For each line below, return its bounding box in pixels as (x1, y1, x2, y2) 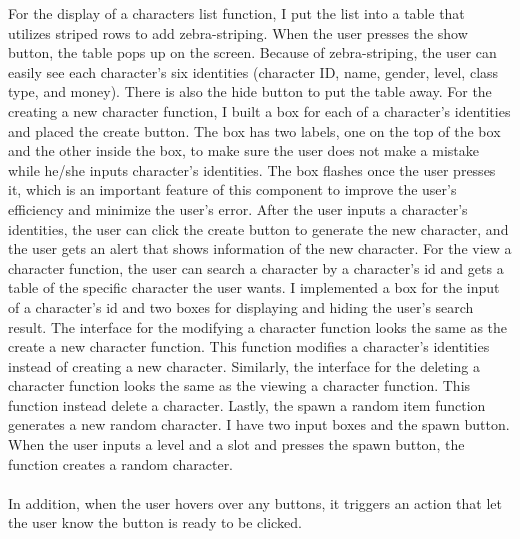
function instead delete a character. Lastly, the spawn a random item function (8, 394, 486, 415)
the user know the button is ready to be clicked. (8, 512, 302, 533)
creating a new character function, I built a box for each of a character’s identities (8, 100, 511, 121)
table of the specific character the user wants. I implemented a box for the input (8, 277, 500, 298)
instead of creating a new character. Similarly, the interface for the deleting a (8, 355, 481, 376)
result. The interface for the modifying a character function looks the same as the (8, 316, 508, 337)
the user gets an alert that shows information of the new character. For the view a (8, 238, 512, 259)
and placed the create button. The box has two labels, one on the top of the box (8, 120, 501, 141)
